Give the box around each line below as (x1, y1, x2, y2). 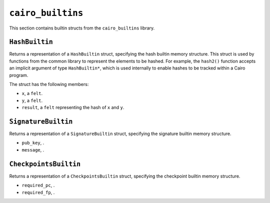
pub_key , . (21, 140, 44, 146)
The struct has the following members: (9, 81, 89, 87)
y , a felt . (21, 97, 42, 103)
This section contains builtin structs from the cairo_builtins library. (9, 25, 155, 31)
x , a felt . (21, 90, 42, 96)
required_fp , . (21, 189, 55, 195)
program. (9, 72, 28, 78)
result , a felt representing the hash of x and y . (21, 104, 124, 110)
